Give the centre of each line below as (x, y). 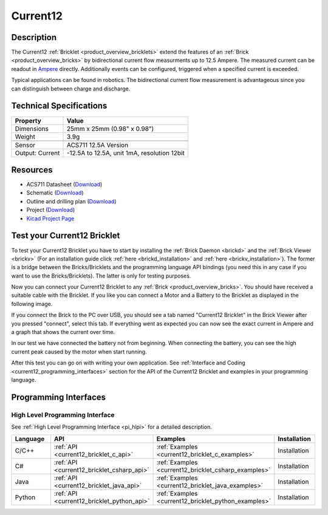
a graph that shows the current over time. (63, 332)
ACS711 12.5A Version (97, 145)
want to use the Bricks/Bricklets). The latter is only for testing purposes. (101, 276)
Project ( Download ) (51, 210)
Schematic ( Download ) (55, 193)
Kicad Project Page (50, 218)
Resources (32, 170)
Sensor (25, 145)
